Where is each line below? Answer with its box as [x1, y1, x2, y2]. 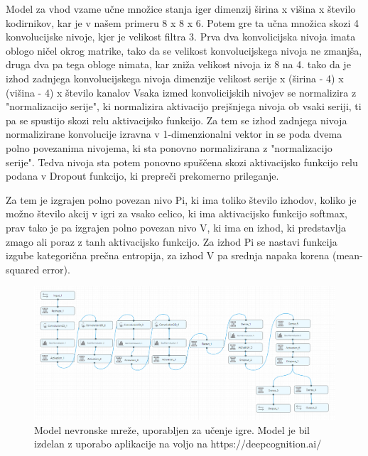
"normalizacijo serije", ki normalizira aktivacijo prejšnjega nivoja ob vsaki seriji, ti [6, 99, 362, 114]
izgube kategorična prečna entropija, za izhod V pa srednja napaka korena [6, 248, 330, 263]
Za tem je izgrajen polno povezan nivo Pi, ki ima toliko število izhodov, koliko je [6, 192, 357, 207]
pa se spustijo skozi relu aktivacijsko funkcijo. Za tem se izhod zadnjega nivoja [6, 112, 347, 127]
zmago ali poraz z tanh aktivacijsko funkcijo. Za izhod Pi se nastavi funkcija [6, 234, 337, 249]
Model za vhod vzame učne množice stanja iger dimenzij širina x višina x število [6, 1, 356, 16]
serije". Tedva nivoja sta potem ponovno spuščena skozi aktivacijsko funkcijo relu [6, 154, 358, 169]
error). [42, 261, 70, 276]
